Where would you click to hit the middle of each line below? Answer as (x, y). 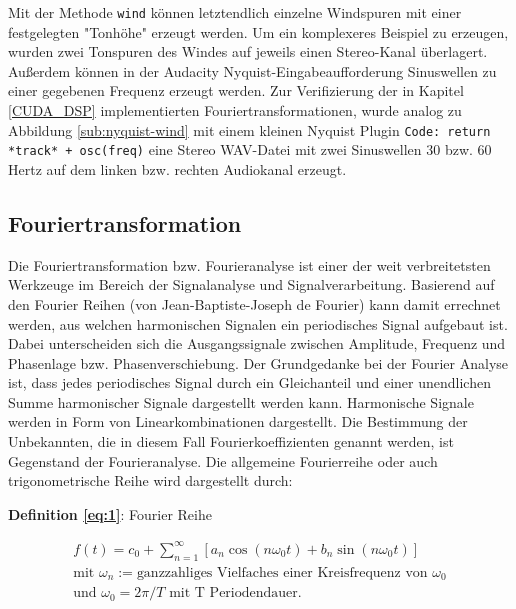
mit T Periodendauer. (235, 593)
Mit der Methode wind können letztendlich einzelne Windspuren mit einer (235, 12)
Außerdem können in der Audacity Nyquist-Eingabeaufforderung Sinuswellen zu (252, 70)
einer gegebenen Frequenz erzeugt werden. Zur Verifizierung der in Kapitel (236, 90)
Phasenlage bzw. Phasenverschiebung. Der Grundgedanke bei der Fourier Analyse (258, 362)
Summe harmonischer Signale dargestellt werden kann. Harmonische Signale (241, 401)
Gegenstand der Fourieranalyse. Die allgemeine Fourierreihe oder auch (223, 460)
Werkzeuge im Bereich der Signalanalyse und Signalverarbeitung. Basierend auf (251, 284)
